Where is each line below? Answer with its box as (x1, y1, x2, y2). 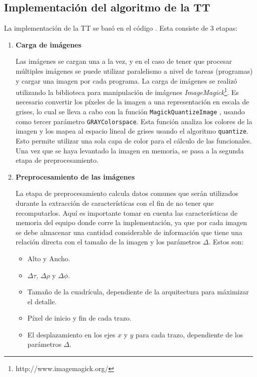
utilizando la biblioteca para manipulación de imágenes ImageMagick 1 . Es (15, 86, 239, 97)
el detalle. (27, 296, 57, 306)
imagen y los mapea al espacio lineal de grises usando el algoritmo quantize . (15, 126, 249, 136)
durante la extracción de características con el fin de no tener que (15, 197, 214, 208)
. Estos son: (209, 236, 244, 247)
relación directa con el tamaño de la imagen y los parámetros (15, 236, 201, 247)
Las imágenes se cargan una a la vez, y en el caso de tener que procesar (15, 56, 232, 66)
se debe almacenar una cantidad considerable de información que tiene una (15, 227, 243, 237)
